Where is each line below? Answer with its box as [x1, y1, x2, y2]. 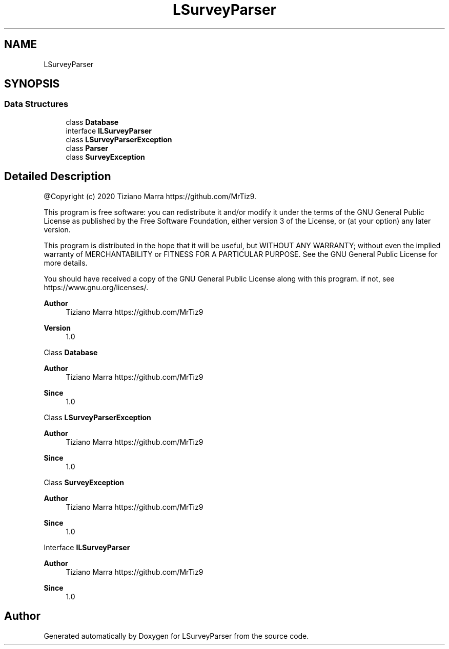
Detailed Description [4, 170, 111, 183]
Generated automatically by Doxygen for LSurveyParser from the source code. [44, 631, 309, 640]
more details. [44, 258, 88, 267]
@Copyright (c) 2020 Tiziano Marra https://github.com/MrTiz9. [44, 191, 257, 201]
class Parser [66, 143, 108, 153]
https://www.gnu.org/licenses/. [44, 283, 149, 292]
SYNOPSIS [4, 77, 60, 91]
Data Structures [4, 99, 69, 110]
